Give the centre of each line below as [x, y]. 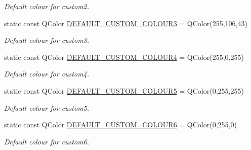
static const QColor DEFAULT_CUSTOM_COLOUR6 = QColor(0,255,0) [120, 125]
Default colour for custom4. [47, 74]
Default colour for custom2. [47, 6]
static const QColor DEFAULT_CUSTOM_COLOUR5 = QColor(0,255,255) [124, 90]
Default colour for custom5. [47, 107]
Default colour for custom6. [47, 141]
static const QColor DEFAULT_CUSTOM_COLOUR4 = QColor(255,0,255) [124, 57]
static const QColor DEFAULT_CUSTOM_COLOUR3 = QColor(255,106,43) [126, 23]
